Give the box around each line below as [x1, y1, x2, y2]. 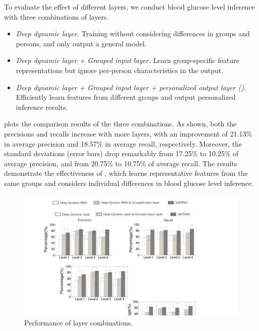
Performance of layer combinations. [24, 317, 133, 327]
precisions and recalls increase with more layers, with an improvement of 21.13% [4, 128, 252, 139]
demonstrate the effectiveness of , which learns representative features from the [4, 168, 248, 178]
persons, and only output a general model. [16, 38, 147, 48]
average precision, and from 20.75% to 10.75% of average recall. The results [4, 158, 237, 168]
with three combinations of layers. [4, 11, 109, 22]
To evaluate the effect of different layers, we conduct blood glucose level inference [4, 2, 255, 12]
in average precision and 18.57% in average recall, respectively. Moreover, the [4, 138, 242, 149]
